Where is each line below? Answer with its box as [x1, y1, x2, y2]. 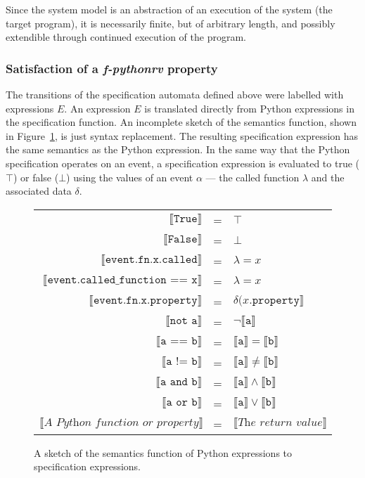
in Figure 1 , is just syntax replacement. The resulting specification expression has [6, 128, 359, 143]
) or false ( [13, 169, 59, 184]
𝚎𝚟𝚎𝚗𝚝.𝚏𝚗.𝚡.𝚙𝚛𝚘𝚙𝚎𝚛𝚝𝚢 [93, 295, 198, 306]
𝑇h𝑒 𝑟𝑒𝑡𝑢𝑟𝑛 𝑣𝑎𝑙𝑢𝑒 [238, 417, 323, 429]
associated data [6, 183, 72, 198]
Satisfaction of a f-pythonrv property [6, 59, 218, 77]
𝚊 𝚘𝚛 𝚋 [166, 396, 198, 408]
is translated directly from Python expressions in [144, 101, 354, 115]
